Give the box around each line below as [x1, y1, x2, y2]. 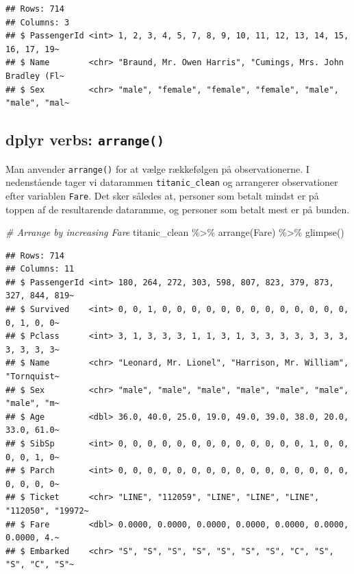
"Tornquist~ [5, 372, 60, 382]
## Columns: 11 [5, 264, 75, 274]
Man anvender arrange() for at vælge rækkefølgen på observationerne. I [5, 161, 309, 176]
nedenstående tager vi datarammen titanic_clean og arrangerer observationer [5, 175, 338, 189]
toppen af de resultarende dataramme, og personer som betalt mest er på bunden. [5, 202, 350, 216]
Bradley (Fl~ [5, 71, 64, 81]
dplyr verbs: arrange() [5, 129, 164, 150]
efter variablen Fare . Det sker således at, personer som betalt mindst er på [5, 188, 319, 202]
